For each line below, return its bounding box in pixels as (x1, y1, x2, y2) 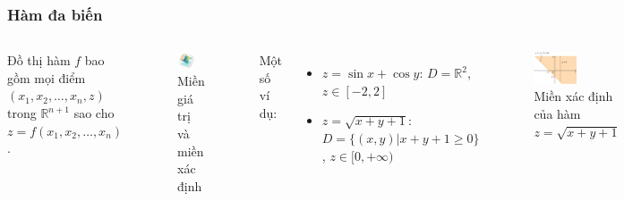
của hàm (534, 105, 581, 123)
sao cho (73, 104, 115, 121)
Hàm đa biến (7, 3, 103, 25)
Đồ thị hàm (7, 51, 71, 70)
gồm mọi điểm (7, 68, 86, 87)
